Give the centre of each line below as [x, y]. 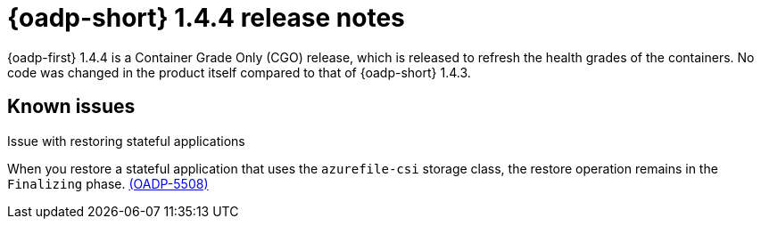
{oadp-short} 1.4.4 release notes [206, 18]
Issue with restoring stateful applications [126, 141]
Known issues [71, 107]
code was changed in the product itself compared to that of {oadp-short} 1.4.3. [239, 72]
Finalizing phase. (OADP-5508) [108, 183]
